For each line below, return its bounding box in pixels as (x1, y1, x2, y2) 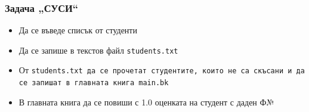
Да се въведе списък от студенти (18, 24, 137, 36)
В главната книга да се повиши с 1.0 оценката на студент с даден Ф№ (18, 95, 274, 108)
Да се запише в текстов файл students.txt (18, 43, 178, 56)
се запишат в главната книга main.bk (18, 79, 169, 88)
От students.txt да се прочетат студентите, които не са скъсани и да (18, 64, 305, 76)
